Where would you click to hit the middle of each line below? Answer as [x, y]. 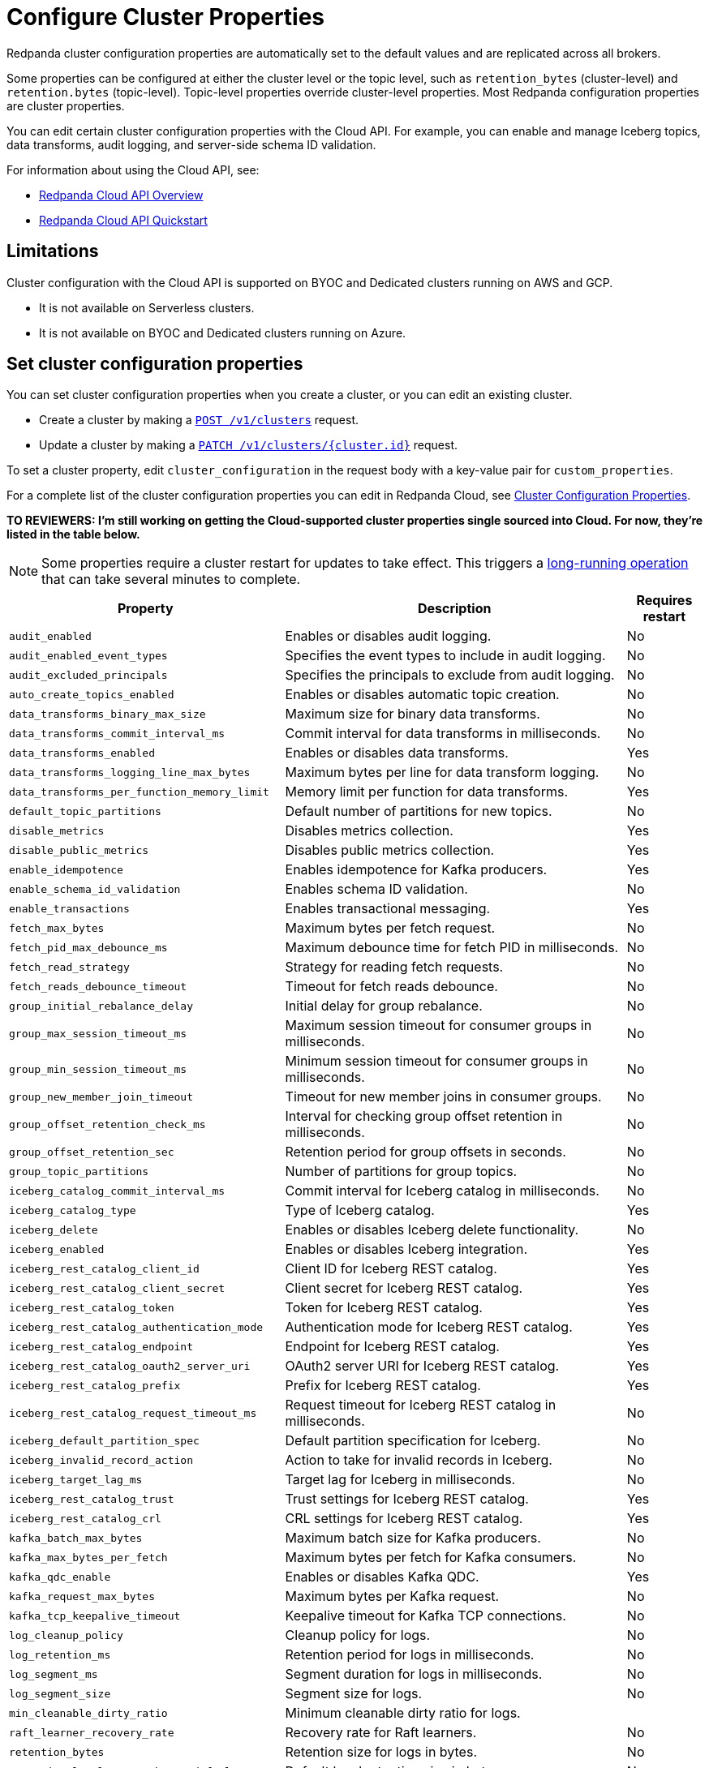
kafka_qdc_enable [60, 1577]
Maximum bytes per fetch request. [390, 928]
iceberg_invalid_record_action [101, 1460]
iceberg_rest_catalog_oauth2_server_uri [130, 1366]
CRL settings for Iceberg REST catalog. [404, 1519]
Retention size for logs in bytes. [381, 1752]
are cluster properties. [66, 105]
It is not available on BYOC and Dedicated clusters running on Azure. [223, 333]
